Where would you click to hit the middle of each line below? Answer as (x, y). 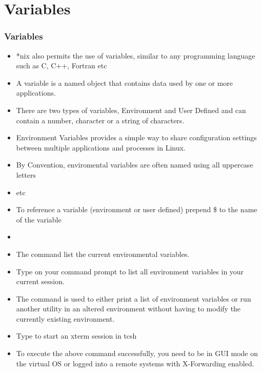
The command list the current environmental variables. (103, 254)
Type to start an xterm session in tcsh (76, 336)
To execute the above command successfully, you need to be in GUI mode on (137, 353)
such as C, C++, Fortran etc (62, 66)
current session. (40, 281)
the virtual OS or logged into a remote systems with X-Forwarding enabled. (135, 363)
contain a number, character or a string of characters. (100, 120)
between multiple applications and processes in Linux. (101, 147)
